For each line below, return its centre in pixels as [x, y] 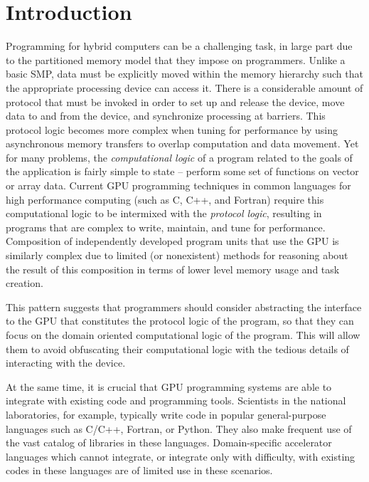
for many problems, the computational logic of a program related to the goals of [179, 157]
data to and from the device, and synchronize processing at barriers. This [166, 116]
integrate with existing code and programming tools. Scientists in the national [176, 400]
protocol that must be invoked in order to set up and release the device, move [175, 101]
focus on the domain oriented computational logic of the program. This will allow [183, 335]
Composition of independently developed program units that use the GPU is [172, 241]
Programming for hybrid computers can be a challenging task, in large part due [179, 46]
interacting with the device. [66, 363]
